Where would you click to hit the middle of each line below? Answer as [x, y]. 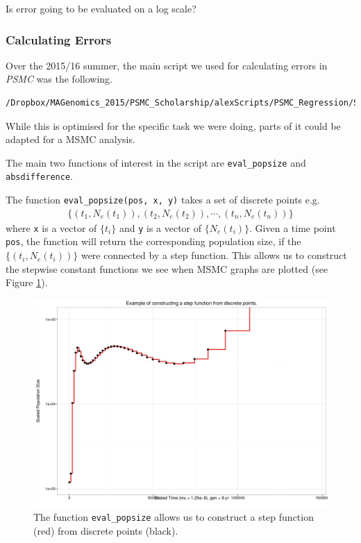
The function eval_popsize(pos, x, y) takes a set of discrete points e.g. [163, 200]
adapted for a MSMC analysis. [70, 139]
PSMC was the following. [59, 79]
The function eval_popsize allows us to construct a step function [174, 517]
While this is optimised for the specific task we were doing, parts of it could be [173, 125]
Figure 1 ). [27, 282]
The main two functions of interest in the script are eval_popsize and [156, 162]
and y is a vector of [160, 227]
